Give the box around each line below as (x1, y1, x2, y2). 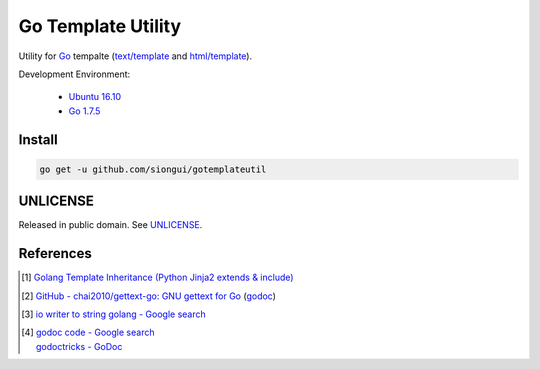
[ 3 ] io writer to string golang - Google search (21, 308, 207, 320)
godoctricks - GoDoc (35, 340, 123, 352)
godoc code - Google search (35, 326, 155, 339)
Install (18, 131, 59, 148)
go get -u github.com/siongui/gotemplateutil (39, 163, 267, 175)
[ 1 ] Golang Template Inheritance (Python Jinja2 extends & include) (21, 271, 294, 284)
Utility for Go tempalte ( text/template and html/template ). (18, 50, 253, 62)
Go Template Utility (18, 15, 182, 37)
